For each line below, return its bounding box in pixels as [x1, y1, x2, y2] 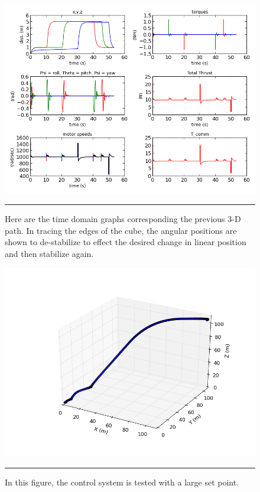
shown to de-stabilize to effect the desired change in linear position [5, 236, 246, 248]
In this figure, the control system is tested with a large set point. [5, 475, 239, 488]
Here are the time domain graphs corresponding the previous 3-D [5, 213, 241, 225]
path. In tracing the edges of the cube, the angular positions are [5, 224, 237, 236]
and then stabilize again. [5, 247, 94, 259]
